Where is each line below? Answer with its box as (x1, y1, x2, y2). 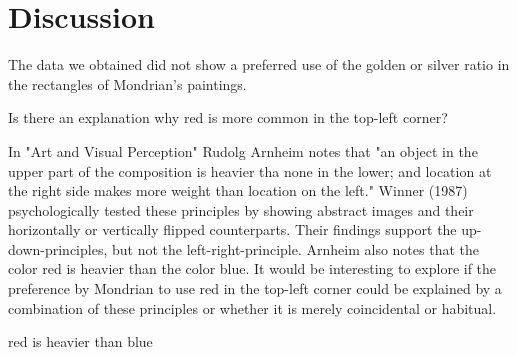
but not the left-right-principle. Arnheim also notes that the (111, 238, 479, 259)
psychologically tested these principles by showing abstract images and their (8, 199, 474, 220)
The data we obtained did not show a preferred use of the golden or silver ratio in (8, 54, 510, 75)
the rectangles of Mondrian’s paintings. (8, 73, 247, 94)
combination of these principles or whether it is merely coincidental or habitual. (8, 297, 497, 318)
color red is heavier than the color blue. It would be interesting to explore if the (8, 258, 497, 279)
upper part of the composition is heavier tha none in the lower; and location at (8, 160, 492, 181)
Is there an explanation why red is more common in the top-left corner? (8, 107, 448, 128)
